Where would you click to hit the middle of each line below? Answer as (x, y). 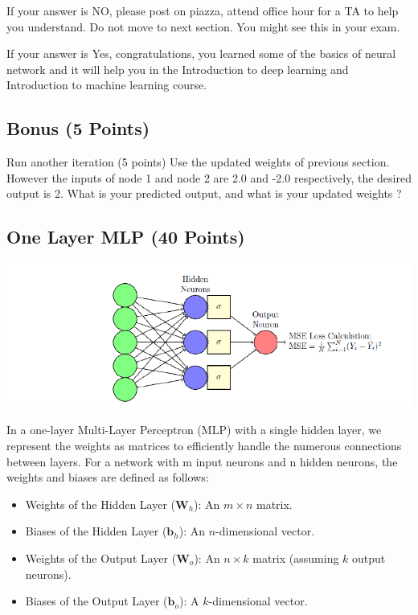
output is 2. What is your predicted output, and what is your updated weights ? (204, 193)
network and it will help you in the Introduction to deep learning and (178, 69)
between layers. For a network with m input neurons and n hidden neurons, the (202, 461)
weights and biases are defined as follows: (108, 477)
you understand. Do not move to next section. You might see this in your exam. (203, 26)
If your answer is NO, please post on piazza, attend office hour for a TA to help (203, 10)
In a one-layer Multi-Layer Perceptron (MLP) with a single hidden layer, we (194, 430)
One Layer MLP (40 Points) (126, 237)
